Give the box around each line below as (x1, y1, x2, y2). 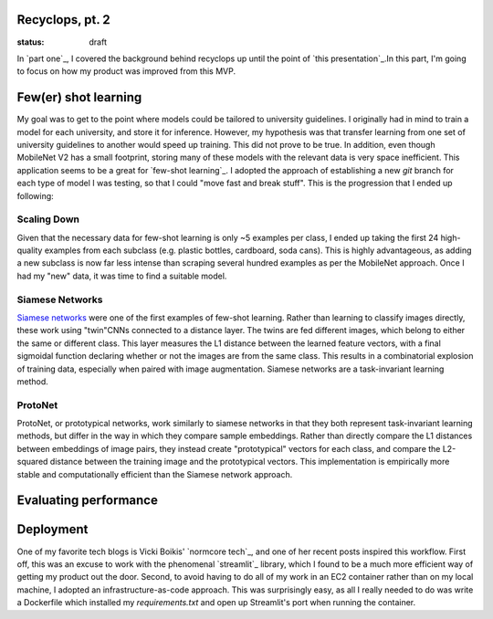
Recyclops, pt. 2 (16, 12, 111, 27)
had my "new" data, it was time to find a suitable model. (16, 270, 227, 281)
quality (16, 245, 43, 256)
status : (16, 37, 45, 47)
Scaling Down (16, 213, 79, 226)
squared (16, 456, 48, 467)
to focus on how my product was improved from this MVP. (16, 66, 236, 77)
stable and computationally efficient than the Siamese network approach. (16, 468, 293, 479)
